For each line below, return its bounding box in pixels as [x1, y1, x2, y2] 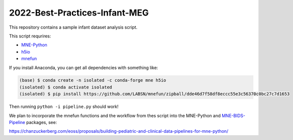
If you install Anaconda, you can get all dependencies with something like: [9, 65, 158, 70]
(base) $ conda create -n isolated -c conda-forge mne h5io [19, 78, 167, 83]
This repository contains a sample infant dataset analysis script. [9, 24, 138, 30]
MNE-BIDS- [221, 112, 246, 119]
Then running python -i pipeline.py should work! [9, 104, 119, 109]
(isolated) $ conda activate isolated [19, 84, 112, 90]
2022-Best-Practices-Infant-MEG [9, 7, 149, 18]
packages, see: [26, 120, 57, 125]
